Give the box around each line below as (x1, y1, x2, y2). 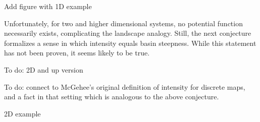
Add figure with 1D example (4, 1, 92, 11)
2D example (4, 108, 41, 118)
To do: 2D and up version (4, 64, 83, 75)
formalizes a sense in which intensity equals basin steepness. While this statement (4, 37, 256, 48)
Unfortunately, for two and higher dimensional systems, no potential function (4, 18, 243, 28)
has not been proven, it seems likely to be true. (4, 47, 150, 58)
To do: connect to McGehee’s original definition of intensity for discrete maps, (4, 81, 245, 92)
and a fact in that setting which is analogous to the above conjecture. (4, 91, 219, 102)
